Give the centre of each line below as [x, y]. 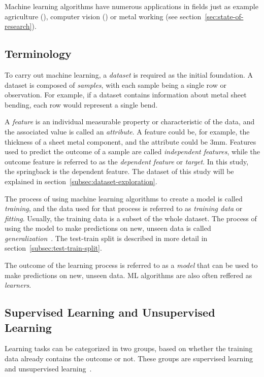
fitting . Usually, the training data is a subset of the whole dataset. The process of [131, 218]
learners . [18, 285]
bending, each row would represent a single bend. [81, 104]
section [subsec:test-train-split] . [53, 248]
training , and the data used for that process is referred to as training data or [124, 208]
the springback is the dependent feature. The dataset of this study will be [119, 171]
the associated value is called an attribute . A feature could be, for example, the [127, 131]
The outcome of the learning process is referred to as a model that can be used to [131, 265]
